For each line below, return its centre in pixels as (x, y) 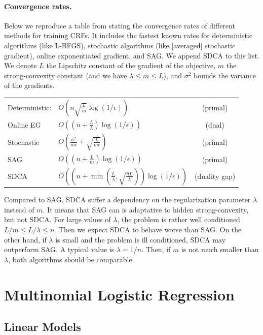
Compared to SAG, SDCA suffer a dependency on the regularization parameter (127, 200)
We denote (21, 65)
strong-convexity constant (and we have (66, 75)
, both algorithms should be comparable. (71, 259)
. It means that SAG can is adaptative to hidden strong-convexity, (146, 209)
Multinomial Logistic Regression (120, 294)
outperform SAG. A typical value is (59, 249)
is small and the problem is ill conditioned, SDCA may (140, 239)
